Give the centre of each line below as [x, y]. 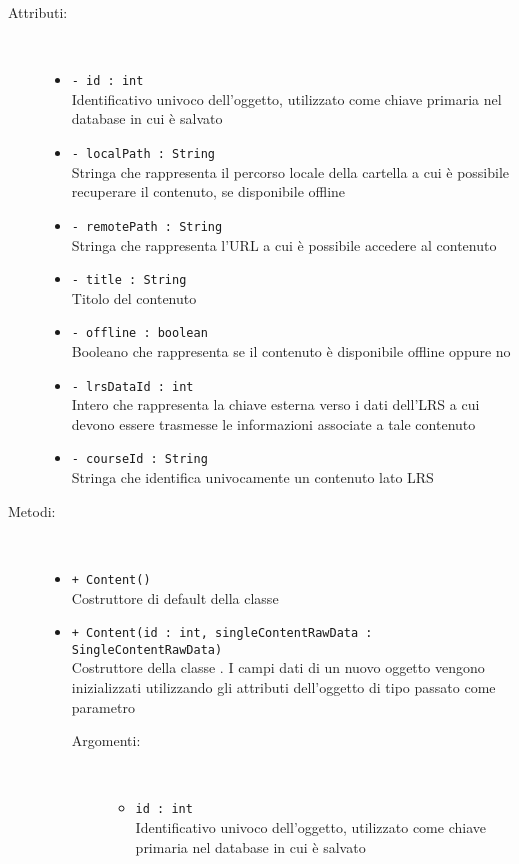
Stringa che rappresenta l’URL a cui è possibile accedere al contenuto [284, 244]
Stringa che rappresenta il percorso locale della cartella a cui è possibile [290, 171]
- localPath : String [143, 154]
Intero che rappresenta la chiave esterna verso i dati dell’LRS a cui [275, 404]
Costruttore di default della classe [175, 597]
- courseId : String [139, 459]
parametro [103, 706]
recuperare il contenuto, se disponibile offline [208, 191]
